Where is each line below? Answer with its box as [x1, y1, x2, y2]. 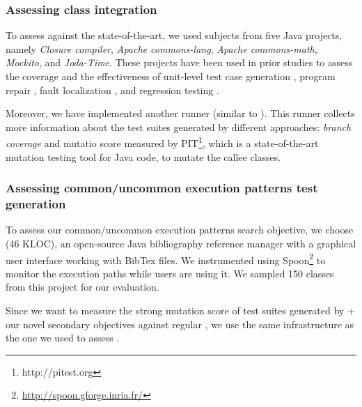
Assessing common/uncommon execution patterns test [6, 179, 318, 197]
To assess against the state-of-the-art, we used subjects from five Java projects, [6, 28, 343, 43]
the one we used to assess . [6, 330, 120, 345]
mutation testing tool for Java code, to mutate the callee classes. [6, 149, 281, 164]
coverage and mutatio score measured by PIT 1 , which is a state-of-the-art [6, 134, 319, 151]
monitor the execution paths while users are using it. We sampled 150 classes [6, 266, 334, 280]
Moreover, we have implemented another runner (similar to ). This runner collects [6, 106, 355, 121]
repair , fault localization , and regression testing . [6, 82, 219, 97]
